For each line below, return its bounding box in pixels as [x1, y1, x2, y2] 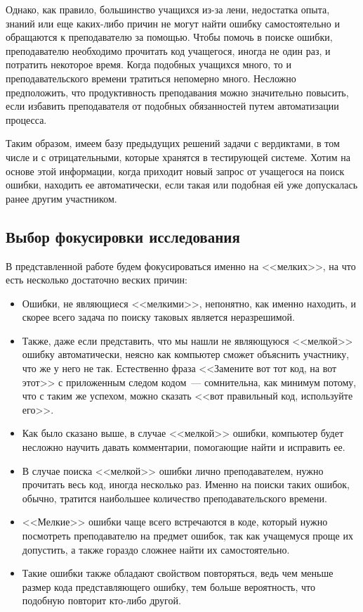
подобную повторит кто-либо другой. [22, 593, 181, 608]
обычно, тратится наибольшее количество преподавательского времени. [22, 490, 327, 505]
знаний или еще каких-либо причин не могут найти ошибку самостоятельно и [6, 15, 340, 30]
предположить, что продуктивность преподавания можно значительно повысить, [6, 84, 349, 99]
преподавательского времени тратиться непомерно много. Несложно [6, 70, 296, 85]
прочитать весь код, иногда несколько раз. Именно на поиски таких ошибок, [22, 477, 350, 492]
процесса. [6, 112, 47, 127]
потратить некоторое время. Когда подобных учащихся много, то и [6, 57, 291, 72]
